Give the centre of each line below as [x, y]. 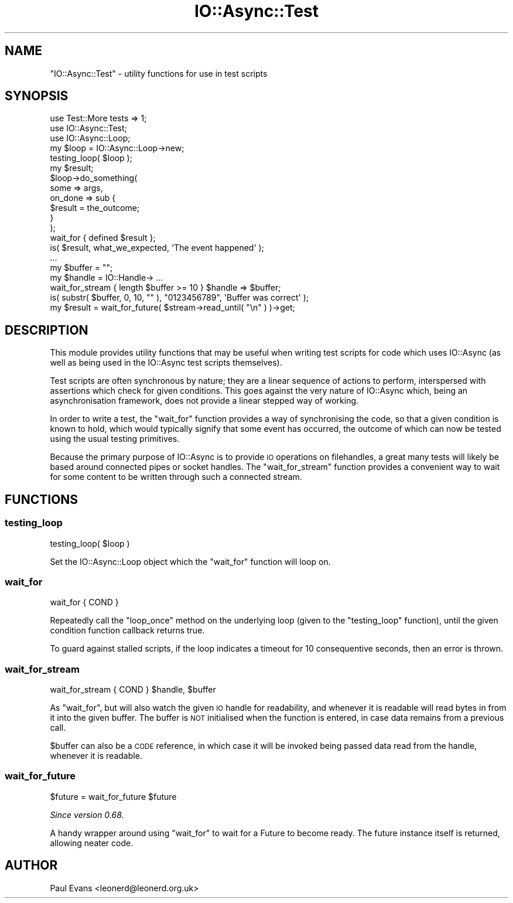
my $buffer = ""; [81, 268]
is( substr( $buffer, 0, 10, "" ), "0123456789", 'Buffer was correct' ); [179, 298]
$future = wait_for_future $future [113, 796]
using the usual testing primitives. [115, 439]
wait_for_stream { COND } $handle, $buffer [133, 689]
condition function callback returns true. [127, 631]
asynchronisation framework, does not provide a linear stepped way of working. [204, 401]
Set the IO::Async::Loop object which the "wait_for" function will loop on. [190, 561]
